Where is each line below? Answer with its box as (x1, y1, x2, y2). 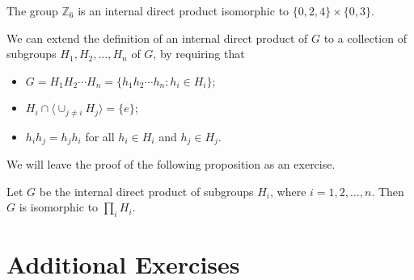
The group (6, 2, 58, 19)
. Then (371, 182, 404, 199)
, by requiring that (153, 45, 245, 62)
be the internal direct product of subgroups (39, 182, 254, 199)
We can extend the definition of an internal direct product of (6, 29, 308, 46)
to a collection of (323, 29, 407, 46)
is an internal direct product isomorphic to (78, 2, 289, 19)
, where (270, 182, 306, 199)
